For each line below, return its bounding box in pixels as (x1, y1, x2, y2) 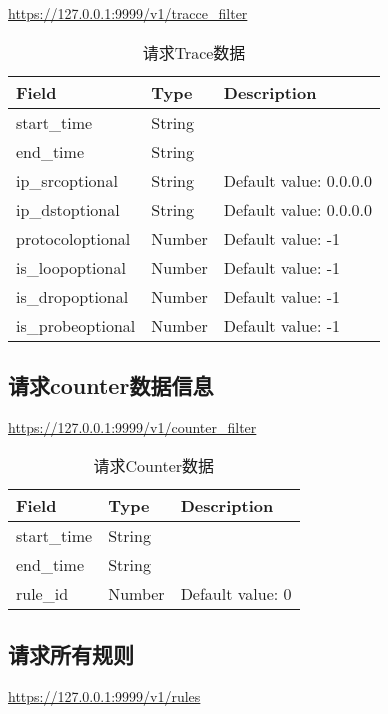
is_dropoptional (16, 284, 129, 308)
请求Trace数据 (142, 40, 246, 64)
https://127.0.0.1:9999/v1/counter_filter (8, 416, 257, 437)
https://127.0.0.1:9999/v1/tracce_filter (8, 3, 248, 23)
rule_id (16, 582, 69, 606)
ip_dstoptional (16, 197, 120, 221)
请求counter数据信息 (8, 369, 214, 400)
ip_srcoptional (16, 168, 118, 192)
